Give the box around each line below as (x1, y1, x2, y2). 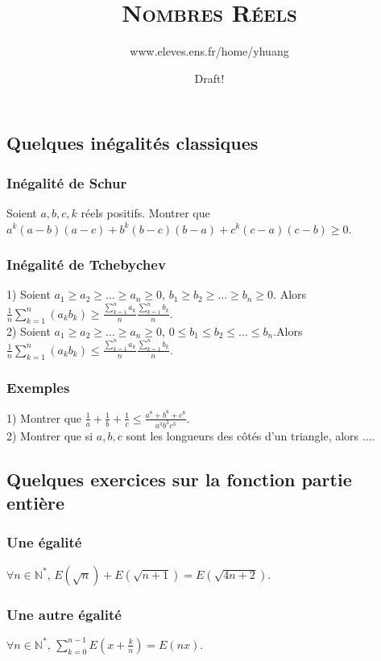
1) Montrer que (6, 409, 82, 426)
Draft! (194, 69, 225, 86)
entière (6, 490, 64, 515)
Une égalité (6, 532, 82, 552)
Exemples (6, 377, 70, 397)
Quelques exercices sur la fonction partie (6, 466, 352, 491)
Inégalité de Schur (6, 172, 127, 192)
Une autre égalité (6, 604, 122, 624)
